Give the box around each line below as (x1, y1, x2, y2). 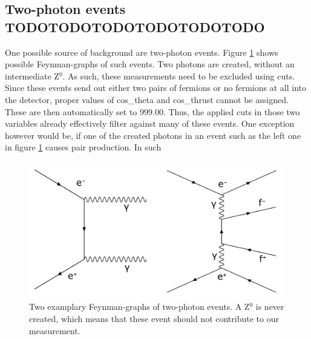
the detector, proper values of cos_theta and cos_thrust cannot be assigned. (5, 93, 289, 106)
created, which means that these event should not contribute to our (29, 312, 279, 324)
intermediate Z (5, 69, 59, 82)
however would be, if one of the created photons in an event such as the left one (5, 129, 301, 141)
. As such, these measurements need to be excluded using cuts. (62, 69, 295, 82)
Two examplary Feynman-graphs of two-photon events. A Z (29, 300, 250, 313)
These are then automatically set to (5, 105, 137, 118)
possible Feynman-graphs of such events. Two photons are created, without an (5, 58, 295, 70)
